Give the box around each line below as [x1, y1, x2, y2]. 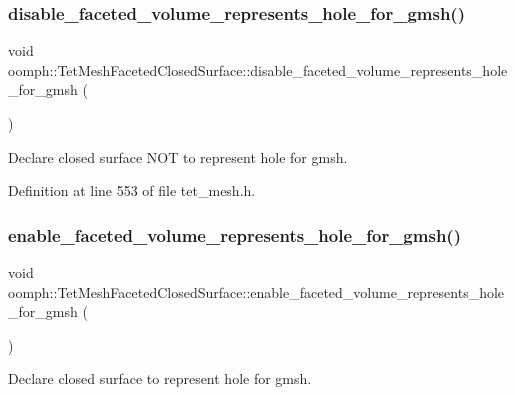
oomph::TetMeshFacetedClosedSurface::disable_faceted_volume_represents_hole [8, 59, 508, 80]
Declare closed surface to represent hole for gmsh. [8, 368, 312, 389]
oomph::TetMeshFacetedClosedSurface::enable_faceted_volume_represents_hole [8, 281, 505, 302]
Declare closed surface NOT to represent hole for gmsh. [8, 146, 348, 167]
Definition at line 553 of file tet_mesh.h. [8, 180, 256, 201]
